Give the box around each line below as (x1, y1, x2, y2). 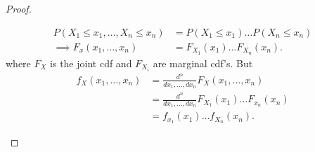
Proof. (6, 1, 32, 15)
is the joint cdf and (50, 55, 132, 70)
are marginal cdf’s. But (153, 55, 253, 70)
